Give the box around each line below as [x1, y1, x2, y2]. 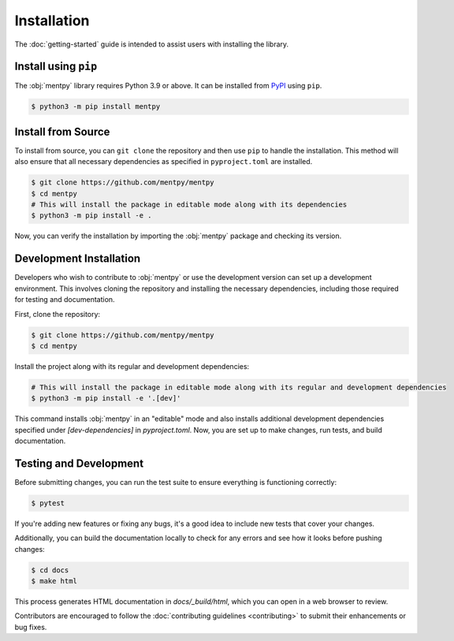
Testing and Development [14, 457, 144, 470]
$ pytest [31, 498, 65, 508]
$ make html [31, 576, 78, 586]
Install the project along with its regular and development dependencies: [14, 361, 250, 371]
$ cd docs [31, 565, 69, 575]
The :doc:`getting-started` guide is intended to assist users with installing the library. [14, 39, 289, 49]
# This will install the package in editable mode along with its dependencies [31, 200, 348, 209]
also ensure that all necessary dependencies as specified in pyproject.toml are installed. [14, 157, 313, 166]
